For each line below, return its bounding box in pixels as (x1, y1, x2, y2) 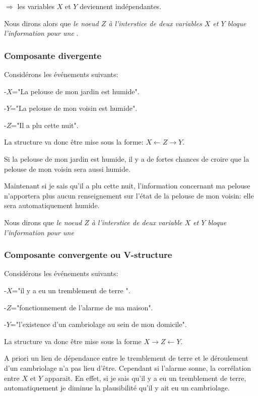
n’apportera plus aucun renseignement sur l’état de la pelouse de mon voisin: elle (4, 190, 254, 201)
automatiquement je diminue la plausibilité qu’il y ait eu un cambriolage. (4, 382, 230, 393)
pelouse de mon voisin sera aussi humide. (4, 163, 131, 174)
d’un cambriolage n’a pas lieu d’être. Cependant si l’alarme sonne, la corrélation (4, 362, 251, 373)
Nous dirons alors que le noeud (4, 18, 99, 28)
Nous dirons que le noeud (4, 217, 82, 227)
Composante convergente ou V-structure (4, 248, 172, 261)
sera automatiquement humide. (4, 200, 100, 211)
